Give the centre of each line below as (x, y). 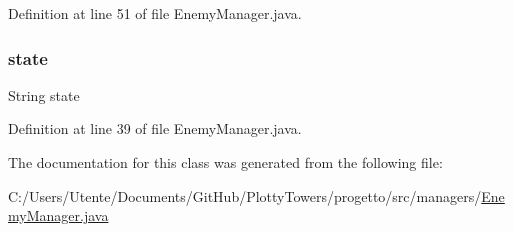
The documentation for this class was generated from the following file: (225, 162)
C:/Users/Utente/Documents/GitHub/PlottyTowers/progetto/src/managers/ (245, 195)
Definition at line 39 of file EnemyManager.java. (155, 128)
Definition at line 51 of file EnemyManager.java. (155, 13)
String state (44, 94)
